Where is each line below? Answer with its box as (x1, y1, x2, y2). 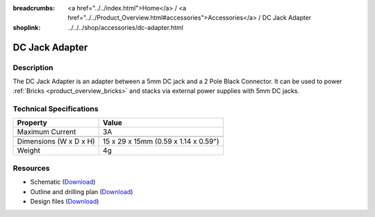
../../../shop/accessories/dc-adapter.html (67, 23, 183, 31)
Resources (12, 163, 50, 173)
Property (17, 118, 48, 128)
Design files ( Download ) (30, 198, 99, 205)
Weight (17, 146, 41, 155)
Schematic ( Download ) (30, 177, 97, 186)
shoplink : (12, 23, 41, 31)
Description (12, 62, 53, 72)
